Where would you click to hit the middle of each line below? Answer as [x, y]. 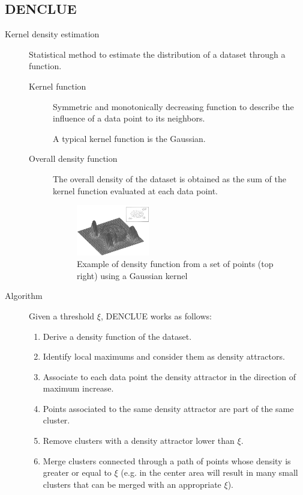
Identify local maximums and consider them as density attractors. [164, 356]
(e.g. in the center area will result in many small [209, 472]
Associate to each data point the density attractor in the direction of [169, 376]
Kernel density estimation [52, 34]
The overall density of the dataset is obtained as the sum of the [169, 178]
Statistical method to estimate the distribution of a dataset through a [157, 54]
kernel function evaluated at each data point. [136, 190]
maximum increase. [78, 388]
